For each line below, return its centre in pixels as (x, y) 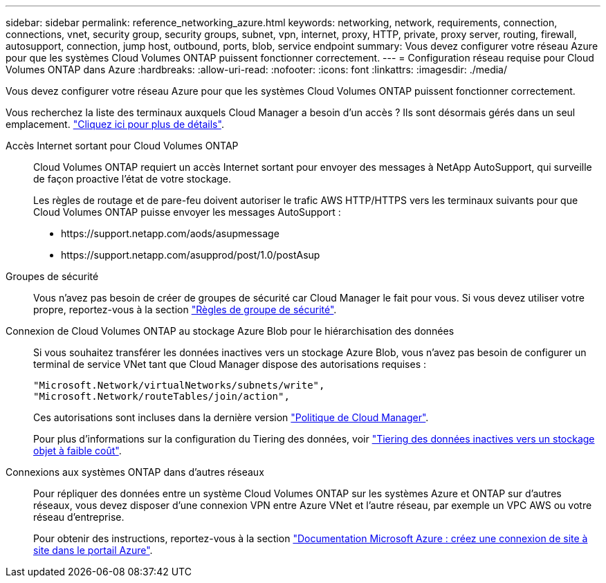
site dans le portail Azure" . (93, 550)
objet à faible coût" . (77, 451)
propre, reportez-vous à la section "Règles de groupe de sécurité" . (185, 309)
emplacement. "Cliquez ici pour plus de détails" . (115, 124)
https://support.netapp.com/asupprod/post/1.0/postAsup (191, 255)
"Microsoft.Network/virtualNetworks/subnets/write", (179, 385)
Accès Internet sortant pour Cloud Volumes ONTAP (122, 146)
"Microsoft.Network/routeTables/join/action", (162, 396)
